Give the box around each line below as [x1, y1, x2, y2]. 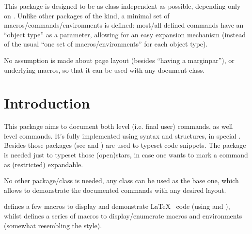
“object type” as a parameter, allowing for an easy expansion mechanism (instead [4, 29, 246, 39]
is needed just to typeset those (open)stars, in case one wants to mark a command [4, 150, 248, 160]
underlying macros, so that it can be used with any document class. [4, 64, 205, 75]
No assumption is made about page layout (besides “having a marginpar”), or [4, 55, 235, 65]
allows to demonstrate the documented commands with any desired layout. [4, 185, 226, 195]
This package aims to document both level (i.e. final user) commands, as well [4, 121, 233, 131]
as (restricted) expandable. [4, 159, 83, 169]
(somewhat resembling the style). [4, 220, 102, 230]
